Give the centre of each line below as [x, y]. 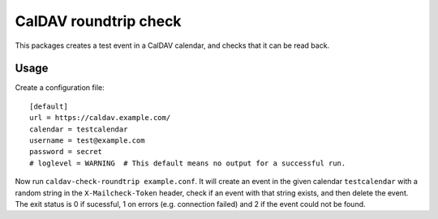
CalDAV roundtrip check [98, 21]
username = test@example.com [87, 141]
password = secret [66, 152]
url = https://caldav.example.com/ [100, 118]
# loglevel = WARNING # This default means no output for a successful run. [188, 163]
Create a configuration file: [60, 88]
